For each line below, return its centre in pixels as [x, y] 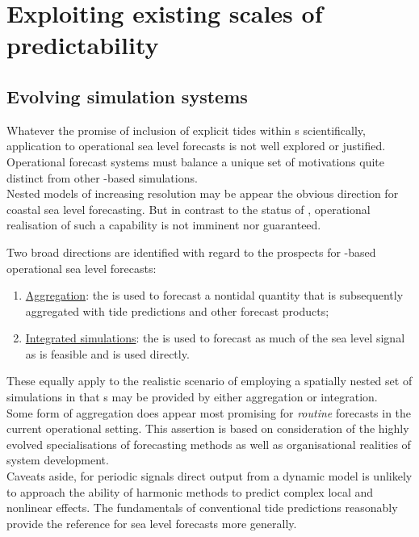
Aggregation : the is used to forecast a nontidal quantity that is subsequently [214, 295]
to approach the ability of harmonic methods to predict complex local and [190, 491]
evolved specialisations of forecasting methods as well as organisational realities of [209, 444]
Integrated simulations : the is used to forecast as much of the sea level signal [215, 338]
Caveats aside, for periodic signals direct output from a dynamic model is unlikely [209, 476]
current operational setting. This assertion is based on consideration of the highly [208, 428]
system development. [58, 460]
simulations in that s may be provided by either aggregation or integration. [192, 397]
